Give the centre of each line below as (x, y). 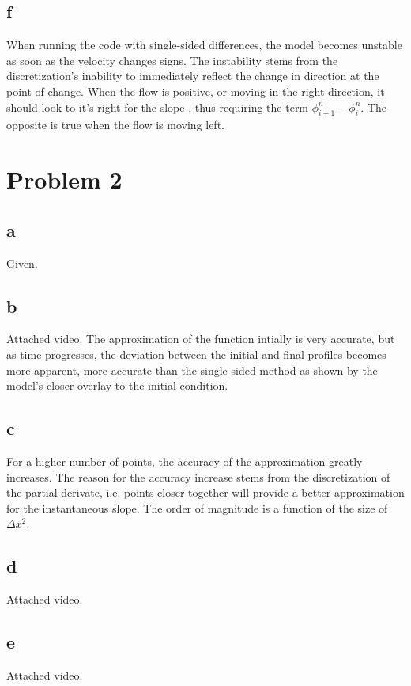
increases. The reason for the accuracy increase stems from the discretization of (198, 476)
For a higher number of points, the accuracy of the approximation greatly (185, 461)
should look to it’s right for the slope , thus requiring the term (158, 107)
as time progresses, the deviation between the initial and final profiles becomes (196, 354)
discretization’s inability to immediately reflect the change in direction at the (193, 76)
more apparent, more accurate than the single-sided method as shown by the (192, 370)
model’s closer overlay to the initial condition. (117, 385)
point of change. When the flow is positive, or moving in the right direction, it (196, 91)
